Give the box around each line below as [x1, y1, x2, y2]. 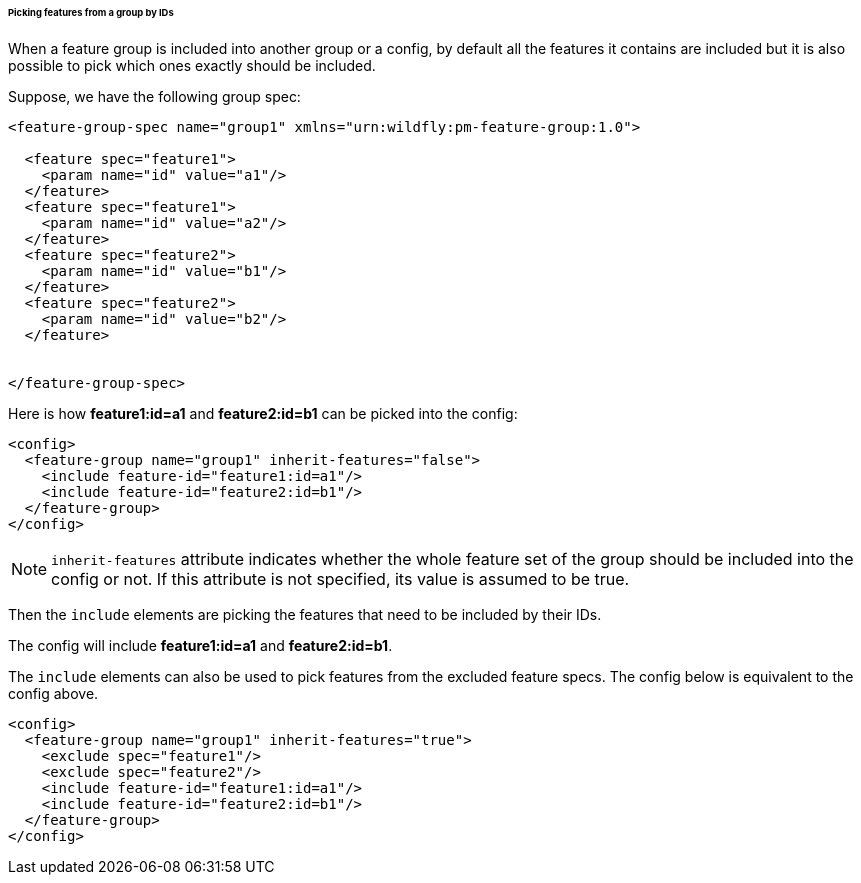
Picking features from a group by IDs [8, 7, 174, 18]
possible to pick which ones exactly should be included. [8, 56, 376, 74]
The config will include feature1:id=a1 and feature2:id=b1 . [8, 636, 393, 654]
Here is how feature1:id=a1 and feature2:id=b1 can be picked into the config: [8, 404, 518, 422]
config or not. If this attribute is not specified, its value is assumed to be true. [51, 568, 630, 589]
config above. [8, 684, 99, 702]
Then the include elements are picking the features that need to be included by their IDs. [8, 605, 602, 623]
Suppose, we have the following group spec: [8, 87, 301, 105]
